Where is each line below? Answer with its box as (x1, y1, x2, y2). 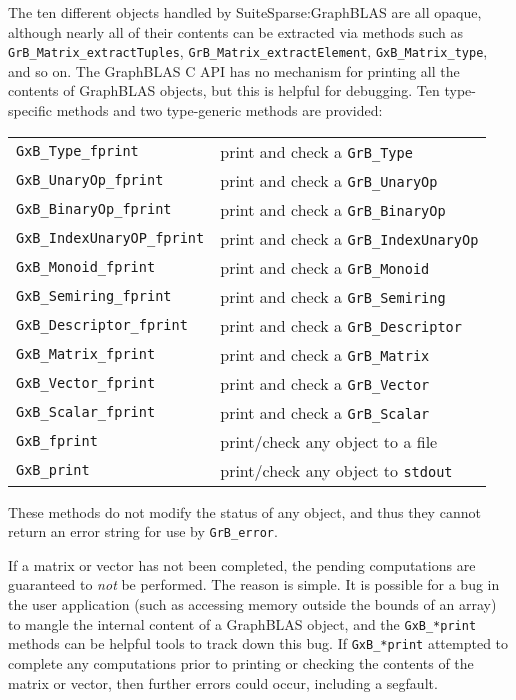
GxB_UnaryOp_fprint (16, 172, 164, 189)
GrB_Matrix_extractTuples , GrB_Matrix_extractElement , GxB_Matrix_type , (8, 41, 488, 62)
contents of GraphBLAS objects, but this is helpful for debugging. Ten (8, 80, 440, 101)
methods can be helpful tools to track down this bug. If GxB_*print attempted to (8, 633, 509, 654)
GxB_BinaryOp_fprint (16, 201, 172, 218)
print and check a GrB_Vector (220, 371, 430, 395)
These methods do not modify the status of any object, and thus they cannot (8, 501, 481, 522)
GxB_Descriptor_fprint (16, 317, 188, 334)
